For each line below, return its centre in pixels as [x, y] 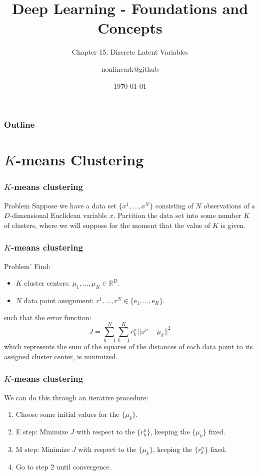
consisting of [174, 205]
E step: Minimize [42, 432]
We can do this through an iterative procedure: [76, 397]
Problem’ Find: [27, 266]
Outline [19, 125]
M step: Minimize [43, 449]
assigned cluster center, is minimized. [61, 356]
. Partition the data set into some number [177, 215]
